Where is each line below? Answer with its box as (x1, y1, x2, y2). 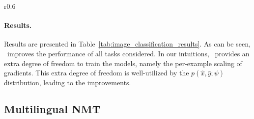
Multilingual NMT (4, 101, 101, 117)
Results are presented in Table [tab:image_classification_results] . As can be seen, (4, 39, 251, 49)
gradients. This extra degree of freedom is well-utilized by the (4, 68, 189, 78)
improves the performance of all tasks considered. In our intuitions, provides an (7, 48, 250, 58)
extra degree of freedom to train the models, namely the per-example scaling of (4, 58, 242, 68)
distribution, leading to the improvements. (4, 77, 131, 88)
